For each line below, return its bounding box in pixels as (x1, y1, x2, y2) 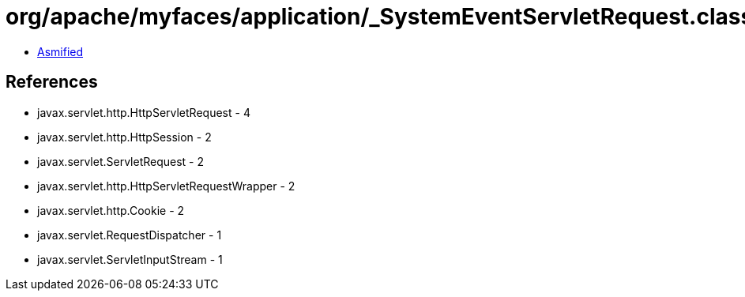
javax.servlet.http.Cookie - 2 (37, 203, 185, 217)
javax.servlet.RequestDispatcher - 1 (37, 227, 222, 242)
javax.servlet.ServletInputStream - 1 (37, 252, 223, 266)
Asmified (37, 44, 84, 58)
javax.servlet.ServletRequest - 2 (37, 154, 205, 168)
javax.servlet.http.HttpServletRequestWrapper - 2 (37, 179, 295, 193)
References (6, 72, 98, 92)
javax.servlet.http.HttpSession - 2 (37, 130, 212, 144)
